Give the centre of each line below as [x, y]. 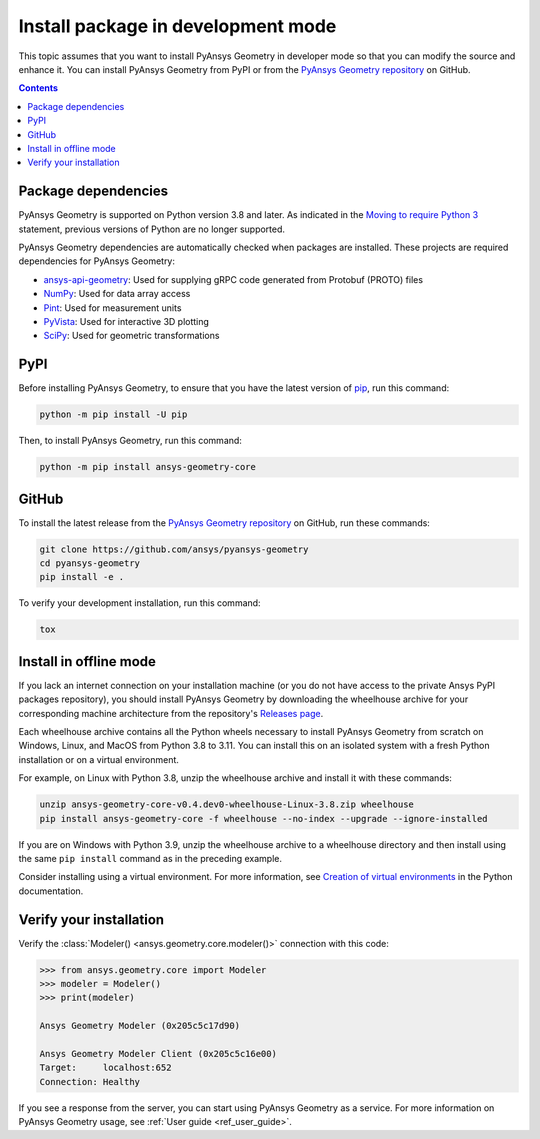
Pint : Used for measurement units [112, 307]
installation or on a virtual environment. [99, 759]
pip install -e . [82, 577]
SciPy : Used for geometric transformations [131, 336]
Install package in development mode [177, 26]
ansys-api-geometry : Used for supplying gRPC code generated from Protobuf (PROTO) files [233, 279]
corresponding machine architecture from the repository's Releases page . [171, 713]
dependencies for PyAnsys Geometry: [96, 261]
